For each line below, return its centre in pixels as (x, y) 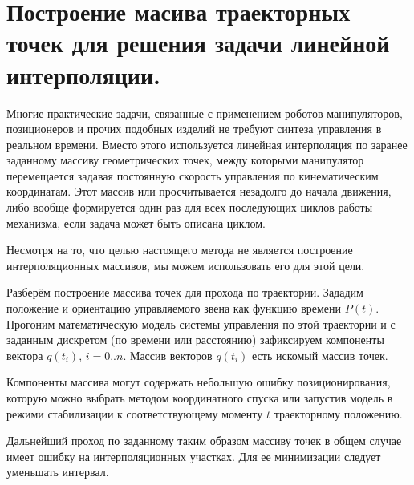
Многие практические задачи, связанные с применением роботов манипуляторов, (205, 113)
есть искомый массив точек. (320, 355)
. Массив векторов (168, 355)
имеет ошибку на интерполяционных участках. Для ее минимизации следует (194, 456)
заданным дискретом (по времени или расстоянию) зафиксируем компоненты (195, 339)
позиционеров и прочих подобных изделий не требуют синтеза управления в (194, 129)
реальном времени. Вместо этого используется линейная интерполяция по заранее (207, 144)
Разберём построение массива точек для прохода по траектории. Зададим (185, 292)
